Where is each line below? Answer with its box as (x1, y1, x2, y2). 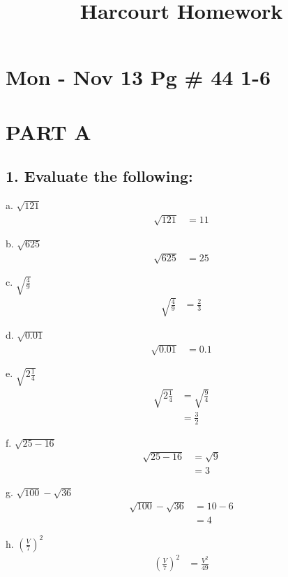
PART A (6, 117, 91, 146)
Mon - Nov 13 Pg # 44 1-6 (6, 63, 271, 91)
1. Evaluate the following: (6, 165, 193, 187)
